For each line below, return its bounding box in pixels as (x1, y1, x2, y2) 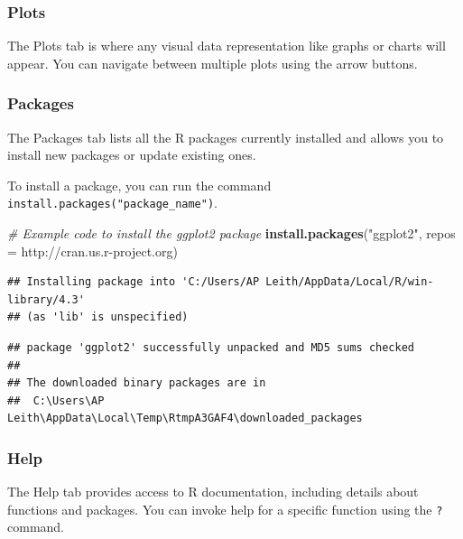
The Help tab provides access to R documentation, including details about (7, 482, 419, 501)
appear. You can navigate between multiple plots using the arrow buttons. (7, 53, 418, 72)
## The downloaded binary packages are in (7, 376, 266, 390)
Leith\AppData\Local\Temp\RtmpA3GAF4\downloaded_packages (7, 412, 363, 425)
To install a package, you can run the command (7, 175, 272, 194)
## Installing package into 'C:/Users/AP (7, 275, 260, 289)
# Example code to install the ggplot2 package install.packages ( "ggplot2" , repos (7, 224, 456, 243)
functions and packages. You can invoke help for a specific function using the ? (7, 499, 443, 518)
